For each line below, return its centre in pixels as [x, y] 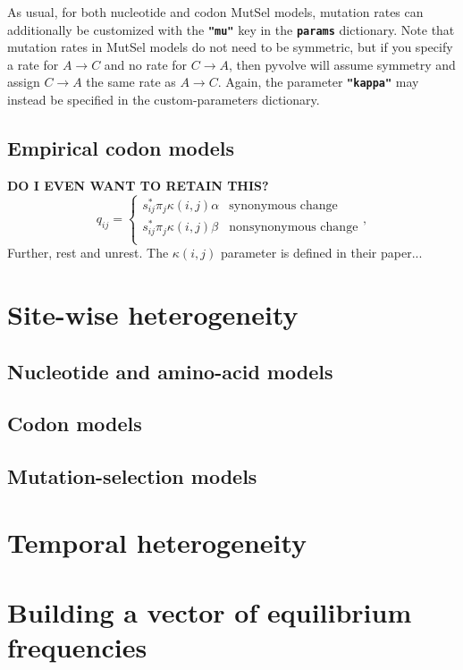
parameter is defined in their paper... [321, 253]
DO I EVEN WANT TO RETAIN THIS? [138, 185]
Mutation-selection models [132, 476]
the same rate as [131, 82]
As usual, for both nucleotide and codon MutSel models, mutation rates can [215, 12]
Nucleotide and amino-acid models [170, 371]
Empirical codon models [121, 148]
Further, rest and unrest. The [88, 253]
